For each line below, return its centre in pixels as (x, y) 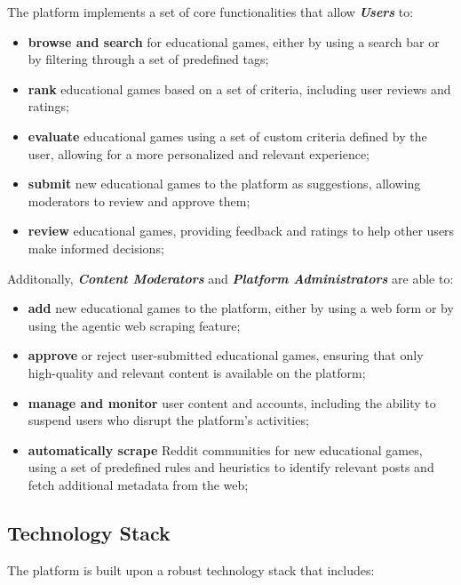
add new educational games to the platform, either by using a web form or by (241, 308)
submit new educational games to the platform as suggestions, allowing (224, 184)
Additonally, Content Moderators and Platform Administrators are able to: (230, 278)
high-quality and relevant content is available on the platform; (197, 372)
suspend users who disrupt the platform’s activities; (168, 420)
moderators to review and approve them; (139, 200)
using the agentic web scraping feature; (134, 325)
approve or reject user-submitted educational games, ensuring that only (226, 355)
